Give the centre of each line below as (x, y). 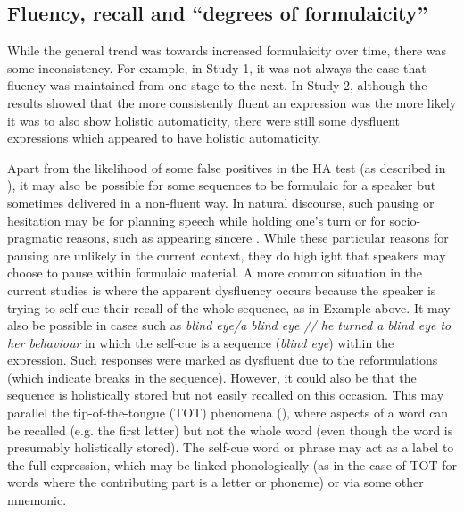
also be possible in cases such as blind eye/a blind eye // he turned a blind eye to (229, 325)
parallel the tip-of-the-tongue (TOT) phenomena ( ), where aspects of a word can (228, 413)
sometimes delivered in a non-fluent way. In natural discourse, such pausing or (221, 202)
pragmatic (35, 238)
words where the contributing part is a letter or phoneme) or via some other (215, 482)
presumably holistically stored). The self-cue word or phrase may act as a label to (231, 447)
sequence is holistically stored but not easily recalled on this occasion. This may (226, 395)
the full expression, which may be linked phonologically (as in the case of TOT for (232, 464)
